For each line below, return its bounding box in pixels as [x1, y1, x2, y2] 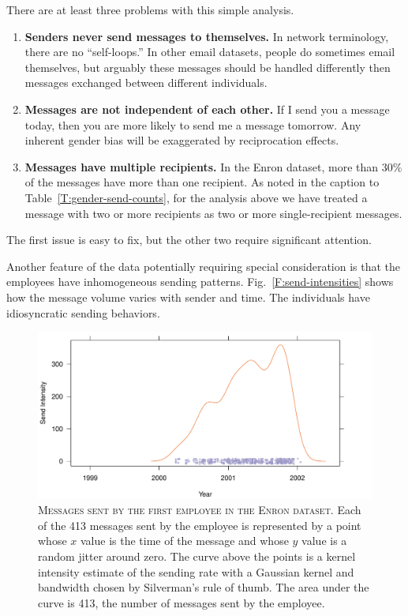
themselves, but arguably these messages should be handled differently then [24, 58, 391, 75]
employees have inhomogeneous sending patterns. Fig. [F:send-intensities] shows [6, 273, 394, 290]
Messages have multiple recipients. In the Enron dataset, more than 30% [24, 158, 402, 175]
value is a [301, 532, 347, 549]
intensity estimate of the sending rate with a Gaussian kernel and [38, 563, 354, 580]
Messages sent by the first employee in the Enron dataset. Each [38, 501, 361, 518]
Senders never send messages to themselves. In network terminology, [24, 28, 389, 44]
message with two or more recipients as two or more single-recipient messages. [24, 205, 402, 221]
